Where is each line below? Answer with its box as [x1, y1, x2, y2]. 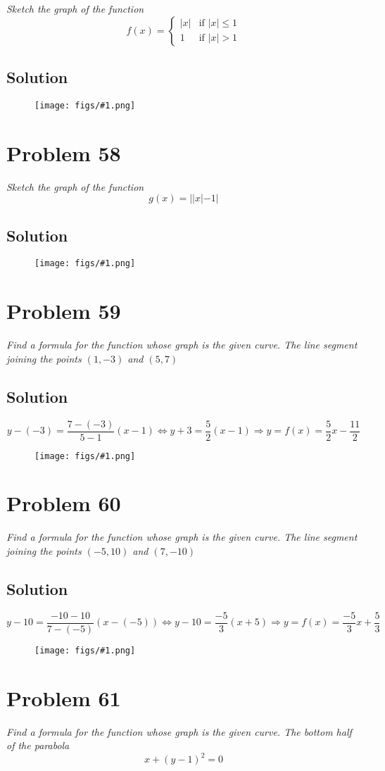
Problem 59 [6, 296, 121, 325]
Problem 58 [6, 138, 121, 167]
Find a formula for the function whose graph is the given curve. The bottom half [6, 724, 352, 739]
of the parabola [6, 738, 70, 753]
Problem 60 [6, 489, 121, 518]
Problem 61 [6, 683, 121, 712]
